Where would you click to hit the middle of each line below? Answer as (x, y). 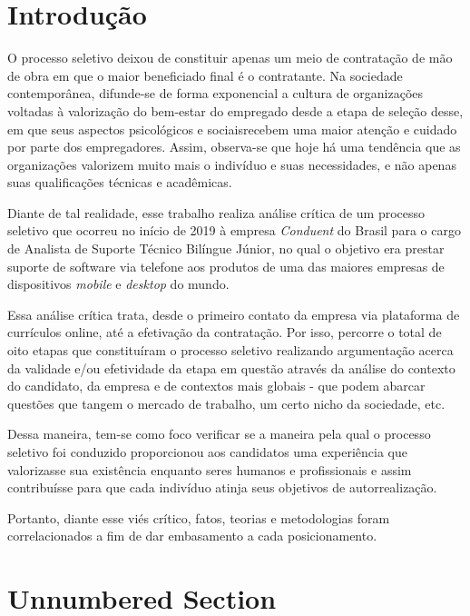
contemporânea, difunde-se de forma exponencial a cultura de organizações (215, 93)
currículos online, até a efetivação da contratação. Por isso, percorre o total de (225, 332)
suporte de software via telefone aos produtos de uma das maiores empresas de (226, 266)
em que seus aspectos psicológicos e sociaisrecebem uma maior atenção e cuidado (232, 129)
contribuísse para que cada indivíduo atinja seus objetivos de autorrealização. (222, 487)
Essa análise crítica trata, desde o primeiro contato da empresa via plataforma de (234, 314)
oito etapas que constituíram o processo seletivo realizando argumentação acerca (230, 350)
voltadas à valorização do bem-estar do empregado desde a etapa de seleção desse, (235, 110)
